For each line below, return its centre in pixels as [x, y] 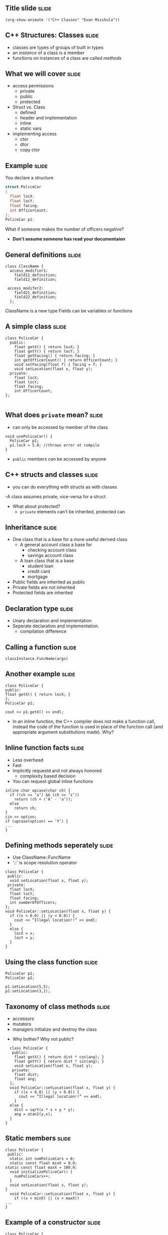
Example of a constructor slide [53, 1222]
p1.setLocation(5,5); [28, 987]
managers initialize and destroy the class [54, 1029]
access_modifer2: [25, 288]
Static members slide [38, 1138]
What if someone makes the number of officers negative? [65, 229]
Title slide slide [28, 8]
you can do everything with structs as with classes [65, 487]
